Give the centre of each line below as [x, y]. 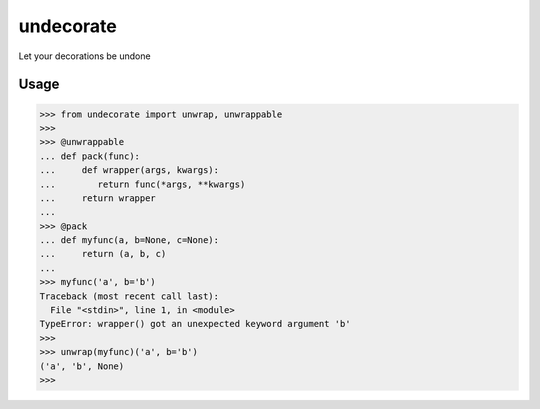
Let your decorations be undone [84, 56]
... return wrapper [98, 198]
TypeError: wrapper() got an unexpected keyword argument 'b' [195, 324]
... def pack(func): [89, 156]
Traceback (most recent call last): [129, 296]
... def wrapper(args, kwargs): [129, 170]
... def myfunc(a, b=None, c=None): [129, 240]
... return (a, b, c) [103, 254]
